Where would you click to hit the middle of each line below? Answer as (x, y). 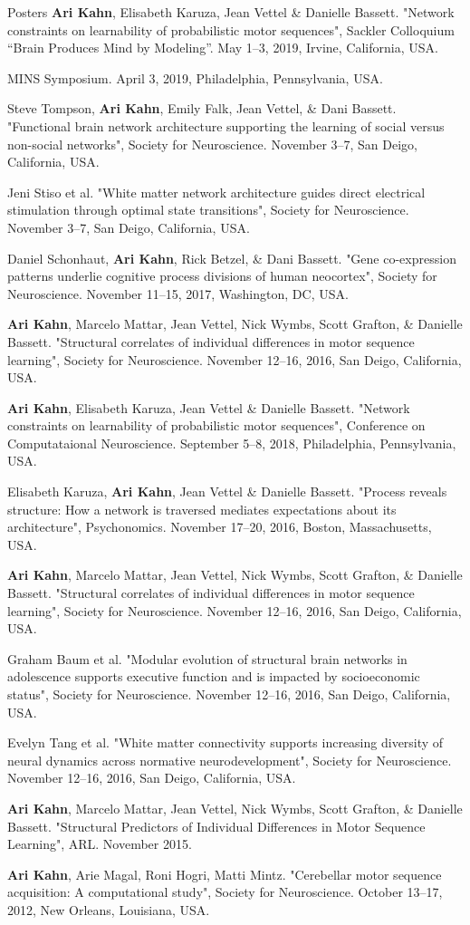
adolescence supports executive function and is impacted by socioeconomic (214, 676)
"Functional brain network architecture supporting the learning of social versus (226, 125)
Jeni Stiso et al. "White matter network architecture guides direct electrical (216, 192)
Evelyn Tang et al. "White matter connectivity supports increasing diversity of (225, 742)
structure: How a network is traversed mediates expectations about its (202, 509)
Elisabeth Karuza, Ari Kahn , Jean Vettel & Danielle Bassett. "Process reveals (227, 491)
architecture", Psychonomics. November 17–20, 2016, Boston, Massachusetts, (220, 527)
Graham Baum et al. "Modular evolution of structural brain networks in (207, 658)
